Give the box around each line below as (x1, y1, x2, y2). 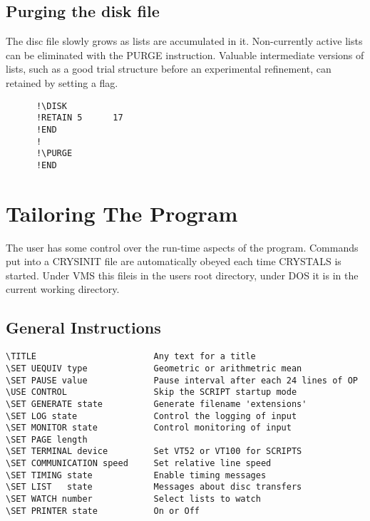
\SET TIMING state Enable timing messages (6, 470, 267, 480)
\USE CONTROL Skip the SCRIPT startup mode (6, 387, 297, 398)
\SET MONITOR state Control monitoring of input (6, 423, 292, 433)
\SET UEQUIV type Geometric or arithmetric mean (6, 363, 302, 373)
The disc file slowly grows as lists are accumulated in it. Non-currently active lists (6, 33, 363, 48)
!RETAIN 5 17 (36, 113, 123, 123)
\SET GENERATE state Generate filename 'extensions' (6, 398, 307, 409)
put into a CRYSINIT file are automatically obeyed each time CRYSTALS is (6, 254, 341, 269)
